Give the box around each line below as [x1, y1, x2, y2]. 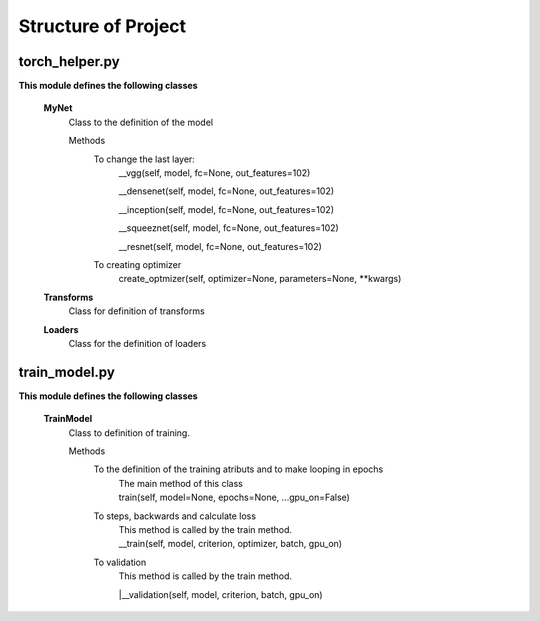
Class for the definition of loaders [68, 337, 207, 349]
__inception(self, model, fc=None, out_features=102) [118, 203, 335, 215]
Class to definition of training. [68, 426, 190, 439]
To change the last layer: [93, 153, 195, 165]
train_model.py [18, 363, 115, 380]
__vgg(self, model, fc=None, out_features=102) [118, 167, 311, 179]
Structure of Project [18, 15, 187, 37]
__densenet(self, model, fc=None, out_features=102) [118, 185, 335, 197]
